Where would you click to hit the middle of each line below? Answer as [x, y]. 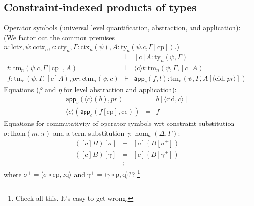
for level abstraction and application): [120, 89]
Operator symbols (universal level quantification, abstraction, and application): [122, 28]
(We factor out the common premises [59, 37]
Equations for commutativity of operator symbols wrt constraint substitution [119, 123]
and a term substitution [89, 133]
